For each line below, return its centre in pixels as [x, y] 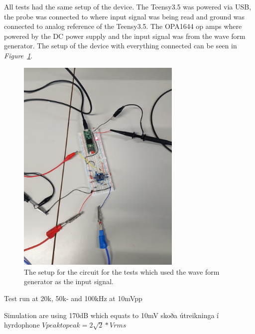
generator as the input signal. [69, 281]
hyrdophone [22, 325]
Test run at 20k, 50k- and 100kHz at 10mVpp [73, 298]
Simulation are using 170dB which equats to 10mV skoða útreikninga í [112, 315]
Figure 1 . [18, 55]
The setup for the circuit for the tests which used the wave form [122, 271]
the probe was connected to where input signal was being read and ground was [125, 16]
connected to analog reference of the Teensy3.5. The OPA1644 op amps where [123, 26]
